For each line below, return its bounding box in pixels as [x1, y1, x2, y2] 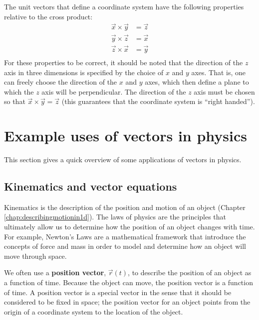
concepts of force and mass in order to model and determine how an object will [4, 241, 246, 251]
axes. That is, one [191, 67, 246, 77]
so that [4, 96, 25, 107]
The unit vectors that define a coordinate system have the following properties [4, 1, 244, 11]
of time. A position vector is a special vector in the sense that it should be [4, 287, 232, 297]
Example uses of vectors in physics [4, 125, 247, 146]
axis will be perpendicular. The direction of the [41, 86, 186, 97]
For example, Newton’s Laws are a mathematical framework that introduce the [4, 231, 246, 241]
